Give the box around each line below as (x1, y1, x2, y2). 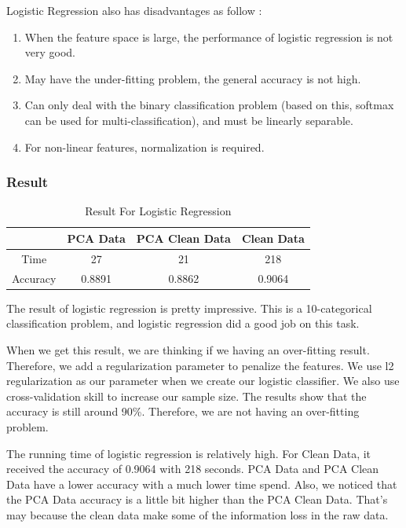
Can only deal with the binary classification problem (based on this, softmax (24, 97, 394, 113)
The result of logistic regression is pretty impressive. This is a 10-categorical (6, 299, 372, 316)
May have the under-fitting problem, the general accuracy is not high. (24, 70, 361, 86)
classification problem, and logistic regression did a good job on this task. (6, 315, 360, 332)
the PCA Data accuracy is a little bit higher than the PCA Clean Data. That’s (6, 491, 388, 508)
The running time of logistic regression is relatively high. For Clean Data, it (6, 445, 371, 461)
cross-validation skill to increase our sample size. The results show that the (6, 387, 367, 404)
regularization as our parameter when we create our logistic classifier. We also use (6, 372, 400, 389)
